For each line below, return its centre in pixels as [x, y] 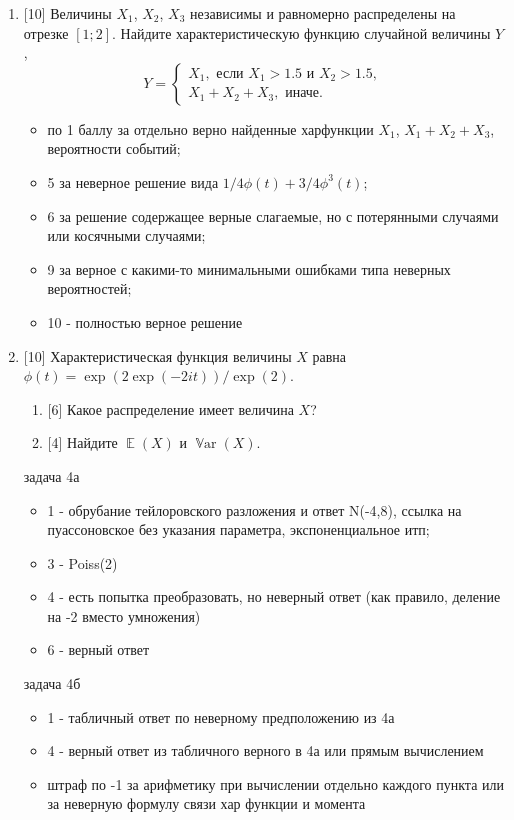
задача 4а [51, 475]
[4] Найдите [82, 442]
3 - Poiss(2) [82, 562]
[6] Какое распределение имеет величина [170, 408]
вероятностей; [89, 288]
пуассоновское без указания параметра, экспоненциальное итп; [238, 529]
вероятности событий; [114, 148]
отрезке [46, 32]
